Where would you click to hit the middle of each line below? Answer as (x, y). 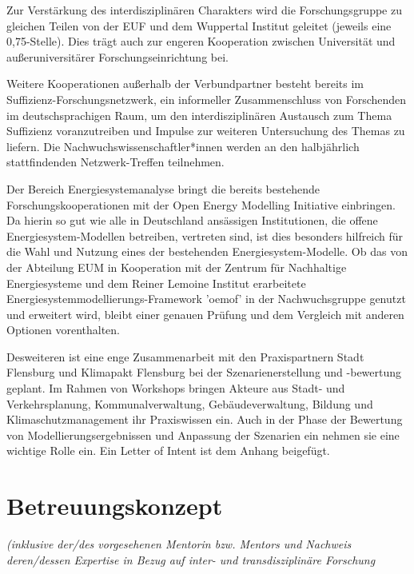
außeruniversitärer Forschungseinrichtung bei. (117, 56)
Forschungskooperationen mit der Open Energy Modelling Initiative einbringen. (201, 204)
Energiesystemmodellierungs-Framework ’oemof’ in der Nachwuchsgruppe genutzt (206, 299)
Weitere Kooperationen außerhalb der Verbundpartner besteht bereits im (185, 84)
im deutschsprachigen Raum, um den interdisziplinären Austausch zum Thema (199, 115)
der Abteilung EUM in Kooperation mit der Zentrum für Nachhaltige (177, 267)
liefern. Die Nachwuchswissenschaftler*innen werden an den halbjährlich (183, 146)
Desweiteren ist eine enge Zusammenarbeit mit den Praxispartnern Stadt (185, 356)
